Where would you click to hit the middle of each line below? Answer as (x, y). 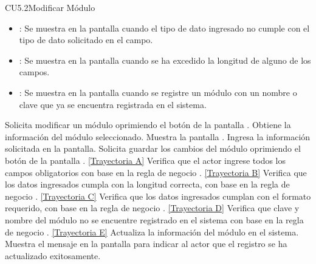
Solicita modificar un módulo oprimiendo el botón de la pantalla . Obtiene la (148, 125)
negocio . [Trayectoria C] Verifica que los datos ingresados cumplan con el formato (158, 196)
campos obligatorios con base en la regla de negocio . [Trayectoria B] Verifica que (156, 172)
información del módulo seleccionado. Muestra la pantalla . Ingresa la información (158, 136)
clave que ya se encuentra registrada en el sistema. (113, 104)
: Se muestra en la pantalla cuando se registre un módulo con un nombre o (158, 92)
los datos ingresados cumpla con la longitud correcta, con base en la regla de (147, 184)
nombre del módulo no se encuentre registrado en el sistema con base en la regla (154, 219)
